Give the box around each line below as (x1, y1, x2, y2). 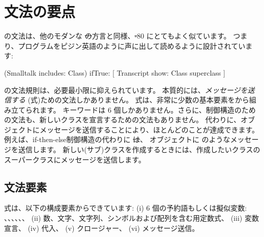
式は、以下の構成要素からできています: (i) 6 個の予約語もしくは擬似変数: (4, 202, 247, 213)
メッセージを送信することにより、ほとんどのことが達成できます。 (39, 124, 259, 134)
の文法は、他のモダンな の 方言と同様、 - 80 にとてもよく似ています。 (4, 30, 231, 41)
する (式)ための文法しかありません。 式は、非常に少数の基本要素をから (11, 94, 249, 105)
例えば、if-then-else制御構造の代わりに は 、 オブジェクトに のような (4, 134, 230, 145)
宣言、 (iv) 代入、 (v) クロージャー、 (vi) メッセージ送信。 (4, 222, 199, 233)
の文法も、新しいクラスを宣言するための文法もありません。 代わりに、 (4, 114, 241, 125)
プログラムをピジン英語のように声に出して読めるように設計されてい (18, 40, 246, 51)
